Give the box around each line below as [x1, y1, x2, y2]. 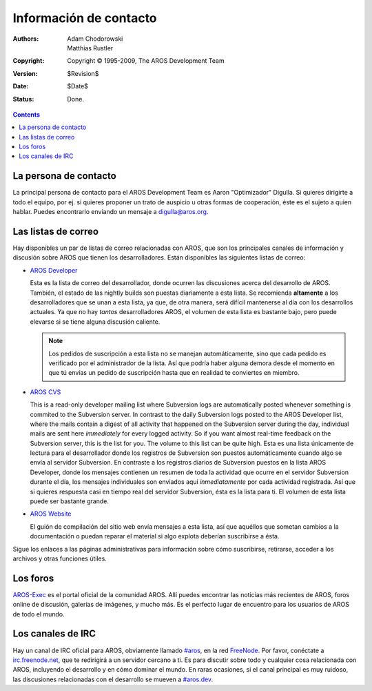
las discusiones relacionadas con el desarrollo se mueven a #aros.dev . [12, 675, 214, 683]
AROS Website [30, 509, 72, 518]
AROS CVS [30, 387, 61, 396]
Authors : [12, 35, 39, 43]
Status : [12, 95, 34, 103]
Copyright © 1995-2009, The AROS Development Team [67, 57, 225, 65]
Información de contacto [12, 10, 158, 26]
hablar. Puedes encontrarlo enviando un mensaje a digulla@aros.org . [12, 208, 209, 216]
